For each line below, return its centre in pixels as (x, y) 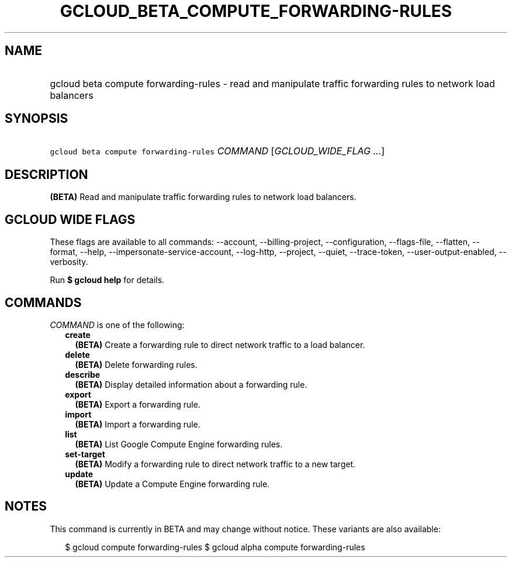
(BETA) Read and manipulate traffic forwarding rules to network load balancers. (203, 197)
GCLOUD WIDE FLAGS (70, 219)
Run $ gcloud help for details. (107, 280)
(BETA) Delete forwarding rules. (136, 364)
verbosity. (69, 262)
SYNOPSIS (37, 119)
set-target (85, 454)
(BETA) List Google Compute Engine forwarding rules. (179, 444)
